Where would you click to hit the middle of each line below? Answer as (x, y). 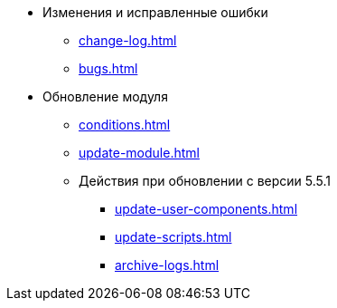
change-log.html (128, 40)
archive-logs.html (167, 265)
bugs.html (108, 68)
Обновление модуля (105, 96)
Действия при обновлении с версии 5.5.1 (205, 181)
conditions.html (125, 125)
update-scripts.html (173, 237)
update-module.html (139, 153)
